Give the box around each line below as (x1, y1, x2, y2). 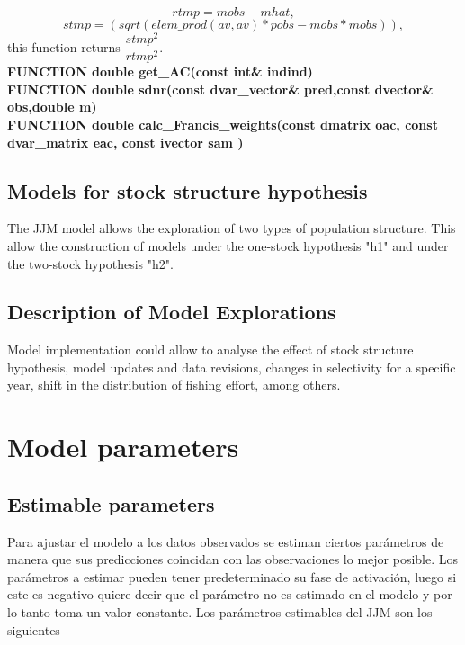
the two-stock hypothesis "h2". (7, 254, 174, 273)
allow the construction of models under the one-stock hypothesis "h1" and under (7, 236, 449, 255)
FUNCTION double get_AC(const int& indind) (7, 62, 313, 81)
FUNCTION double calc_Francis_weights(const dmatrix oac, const (7, 114, 438, 133)
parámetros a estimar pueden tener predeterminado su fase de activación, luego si (7, 567, 457, 586)
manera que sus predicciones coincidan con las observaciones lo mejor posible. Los (7, 550, 459, 569)
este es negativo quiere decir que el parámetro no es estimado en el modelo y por (7, 585, 452, 604)
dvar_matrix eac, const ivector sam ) (7, 132, 244, 151)
